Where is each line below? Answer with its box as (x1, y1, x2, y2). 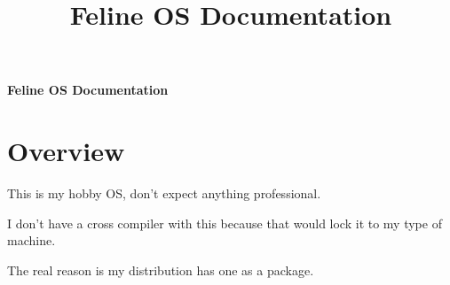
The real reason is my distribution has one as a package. (7, 260, 314, 279)
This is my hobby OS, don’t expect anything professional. (7, 184, 321, 203)
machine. (7, 231, 56, 250)
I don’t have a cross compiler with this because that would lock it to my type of (7, 213, 442, 232)
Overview (7, 133, 125, 169)
